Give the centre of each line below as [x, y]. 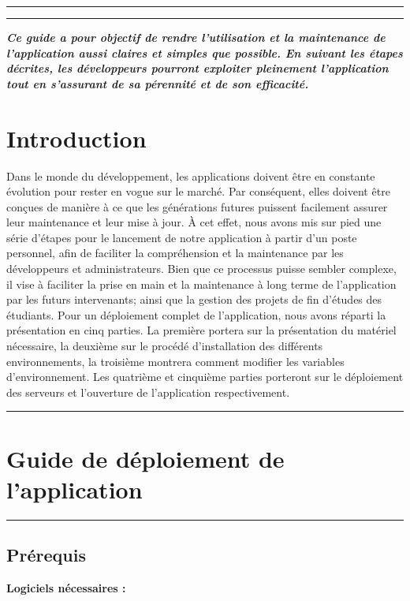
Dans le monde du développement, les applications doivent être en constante [191, 175]
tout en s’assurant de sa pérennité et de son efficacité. [158, 83]
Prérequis [46, 555]
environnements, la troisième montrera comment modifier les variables [175, 361]
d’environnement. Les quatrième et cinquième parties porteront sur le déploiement [205, 377]
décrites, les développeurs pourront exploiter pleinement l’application [198, 68]
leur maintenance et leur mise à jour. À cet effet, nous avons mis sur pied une [194, 222]
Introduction [76, 138]
